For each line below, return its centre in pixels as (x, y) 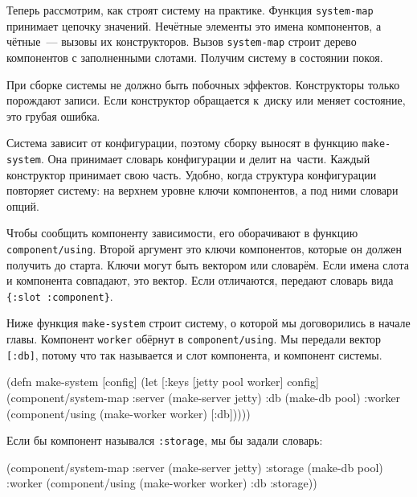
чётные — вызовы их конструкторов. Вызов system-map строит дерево (182, 41)
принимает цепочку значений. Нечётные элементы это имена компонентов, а (194, 25)
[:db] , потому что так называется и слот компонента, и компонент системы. (194, 354)
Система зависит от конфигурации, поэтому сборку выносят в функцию (182, 143)
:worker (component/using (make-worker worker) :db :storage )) (162, 483)
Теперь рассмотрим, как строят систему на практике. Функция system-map (190, 10)
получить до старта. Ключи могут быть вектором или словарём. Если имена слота (208, 264)
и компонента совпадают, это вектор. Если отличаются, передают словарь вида (200, 280)
